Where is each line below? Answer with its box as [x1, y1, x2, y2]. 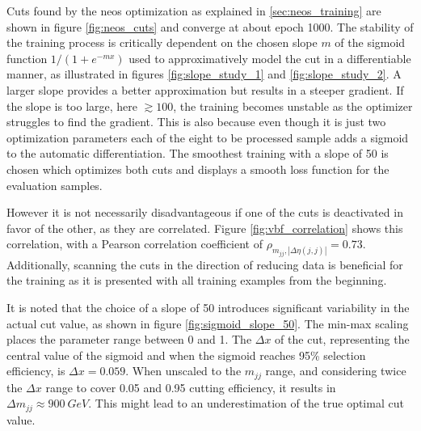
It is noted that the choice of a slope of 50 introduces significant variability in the [6, 298, 410, 315]
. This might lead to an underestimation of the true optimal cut [88, 395, 404, 412]
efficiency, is [6, 362, 65, 379]
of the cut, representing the [275, 331, 410, 348]
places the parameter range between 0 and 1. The [6, 331, 252, 348]
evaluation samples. [6, 176, 103, 193]
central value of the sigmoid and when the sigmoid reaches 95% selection [6, 346, 366, 363]
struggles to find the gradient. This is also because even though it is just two [6, 113, 386, 130]
